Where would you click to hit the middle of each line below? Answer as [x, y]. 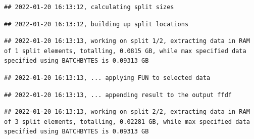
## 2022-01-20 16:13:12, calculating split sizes [89, 7]
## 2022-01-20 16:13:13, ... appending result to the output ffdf [118, 95]
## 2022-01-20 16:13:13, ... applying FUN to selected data [107, 78]
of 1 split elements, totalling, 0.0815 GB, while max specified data [125, 51]
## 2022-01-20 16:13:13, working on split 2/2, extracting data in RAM [127, 112]
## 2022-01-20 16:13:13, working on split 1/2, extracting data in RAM [127, 41]
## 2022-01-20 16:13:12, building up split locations [96, 24]
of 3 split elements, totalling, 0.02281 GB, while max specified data [127, 122]
